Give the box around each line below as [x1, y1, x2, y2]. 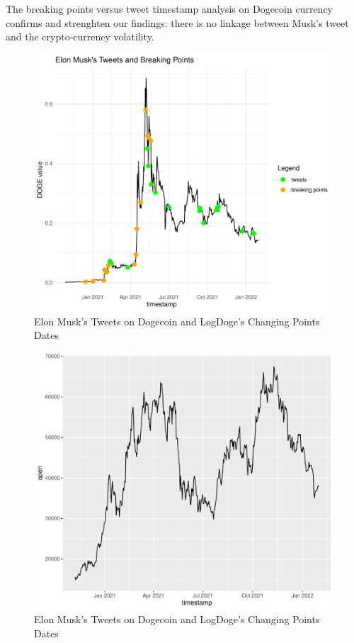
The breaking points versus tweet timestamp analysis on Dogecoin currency [6, 1, 333, 16]
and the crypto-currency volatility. [6, 29, 154, 44]
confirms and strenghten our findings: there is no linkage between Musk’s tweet [6, 15, 349, 30]
